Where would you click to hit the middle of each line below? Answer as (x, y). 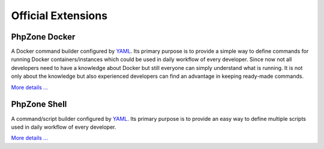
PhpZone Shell (39, 104)
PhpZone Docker (43, 37)
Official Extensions (59, 16)
